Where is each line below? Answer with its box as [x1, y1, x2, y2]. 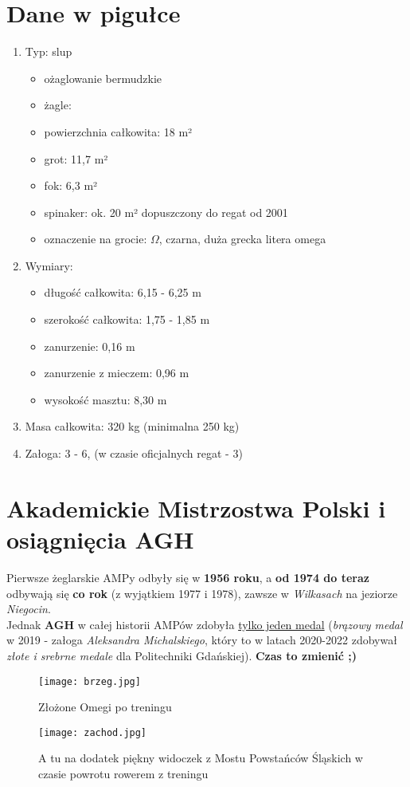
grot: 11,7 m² [44, 150, 108, 167]
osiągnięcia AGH [6, 523, 194, 555]
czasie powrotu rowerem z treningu [38, 765, 209, 781]
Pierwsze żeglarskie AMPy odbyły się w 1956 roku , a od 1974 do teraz [6, 569, 369, 585]
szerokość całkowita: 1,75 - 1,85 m [44, 311, 210, 328]
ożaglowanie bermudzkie [44, 69, 162, 86]
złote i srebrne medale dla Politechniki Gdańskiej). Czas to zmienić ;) [6, 647, 357, 663]
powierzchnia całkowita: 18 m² [44, 123, 193, 140]
